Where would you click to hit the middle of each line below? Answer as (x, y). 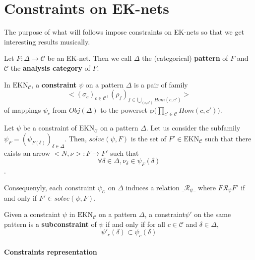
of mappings (23, 109)
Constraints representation (51, 251)
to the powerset (124, 109)
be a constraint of (50, 128)
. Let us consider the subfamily (193, 128)
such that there (228, 138)
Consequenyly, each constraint (50, 187)
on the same (213, 214)
